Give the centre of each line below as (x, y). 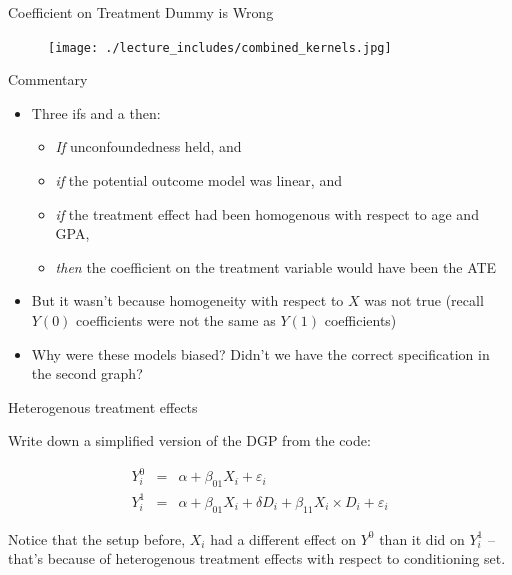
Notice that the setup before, (97, 538)
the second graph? (87, 373)
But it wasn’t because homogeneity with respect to (187, 300)
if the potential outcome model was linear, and (198, 180)
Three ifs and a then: (96, 112)
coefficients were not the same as (176, 320)
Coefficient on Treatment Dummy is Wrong (141, 12)
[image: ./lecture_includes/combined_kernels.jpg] (220, 47)
